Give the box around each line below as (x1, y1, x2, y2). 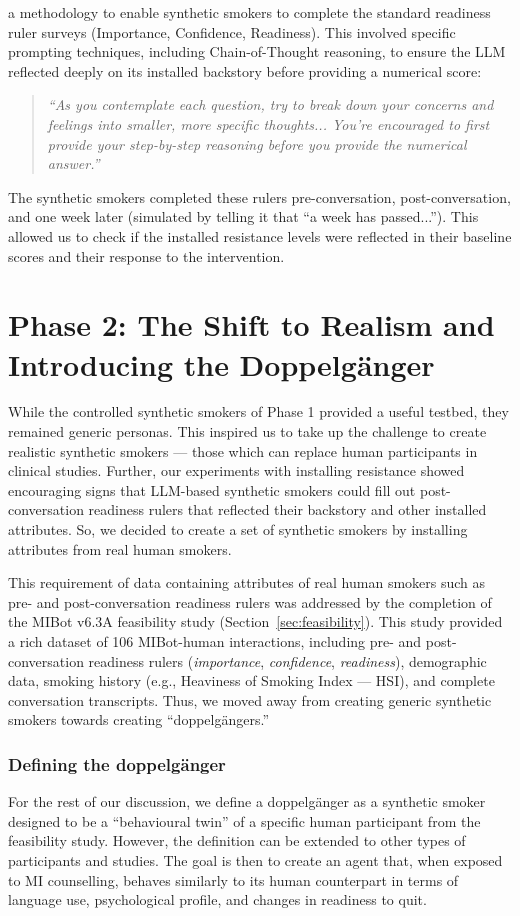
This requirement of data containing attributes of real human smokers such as (8, 572, 486, 593)
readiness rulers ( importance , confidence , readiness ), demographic (88, 650, 487, 671)
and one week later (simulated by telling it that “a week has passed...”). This (8, 206, 479, 227)
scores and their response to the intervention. (8, 245, 285, 266)
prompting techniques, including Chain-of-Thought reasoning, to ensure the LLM (8, 41, 506, 62)
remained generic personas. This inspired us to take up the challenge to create (8, 421, 487, 442)
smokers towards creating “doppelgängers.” (8, 709, 270, 730)
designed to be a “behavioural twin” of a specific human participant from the (8, 810, 481, 831)
